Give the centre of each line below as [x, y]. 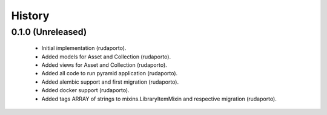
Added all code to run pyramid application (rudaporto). [110, 73]
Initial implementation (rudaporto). [84, 48]
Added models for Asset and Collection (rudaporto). [106, 57]
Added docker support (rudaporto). [85, 90]
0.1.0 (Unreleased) [49, 32]
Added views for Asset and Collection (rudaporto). [104, 65]
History [30, 16]
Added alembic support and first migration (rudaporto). [110, 82]
